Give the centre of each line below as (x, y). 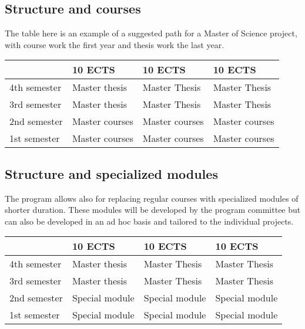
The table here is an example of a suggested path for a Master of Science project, (151, 33)
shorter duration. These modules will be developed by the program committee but (153, 210)
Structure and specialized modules (111, 173)
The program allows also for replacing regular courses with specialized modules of (152, 198)
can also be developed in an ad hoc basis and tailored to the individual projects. (149, 221)
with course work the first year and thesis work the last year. (115, 44)
